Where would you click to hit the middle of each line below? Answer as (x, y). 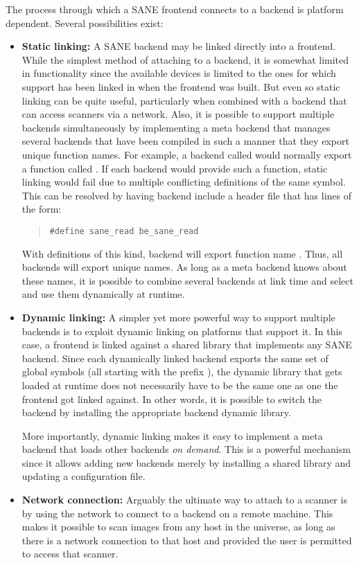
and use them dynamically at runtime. (103, 294)
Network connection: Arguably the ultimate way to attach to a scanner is (184, 500)
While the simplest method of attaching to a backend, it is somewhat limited (185, 59)
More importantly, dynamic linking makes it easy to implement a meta (172, 435)
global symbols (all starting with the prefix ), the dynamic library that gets (182, 372)
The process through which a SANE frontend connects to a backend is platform (175, 9)
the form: (42, 209)
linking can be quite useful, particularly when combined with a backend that (184, 100)
